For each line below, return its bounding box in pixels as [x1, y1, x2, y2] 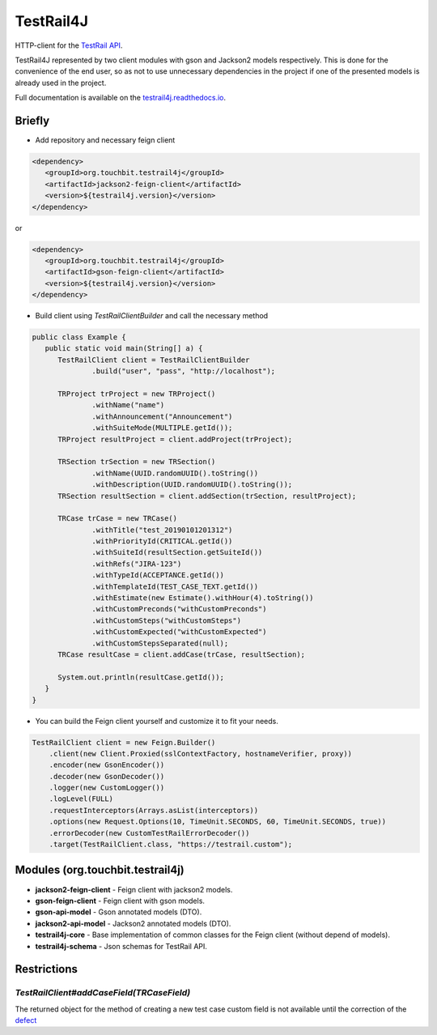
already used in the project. [15, 78, 107, 87]
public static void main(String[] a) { [45, 344, 203, 353]
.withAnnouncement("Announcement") [91, 411, 233, 421]
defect [15, 1016, 37, 1025]
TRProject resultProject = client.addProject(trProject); [57, 434, 293, 444]
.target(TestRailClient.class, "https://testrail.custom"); [49, 840, 293, 850]
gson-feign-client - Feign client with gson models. [35, 896, 206, 905]
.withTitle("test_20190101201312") [91, 525, 233, 535]
